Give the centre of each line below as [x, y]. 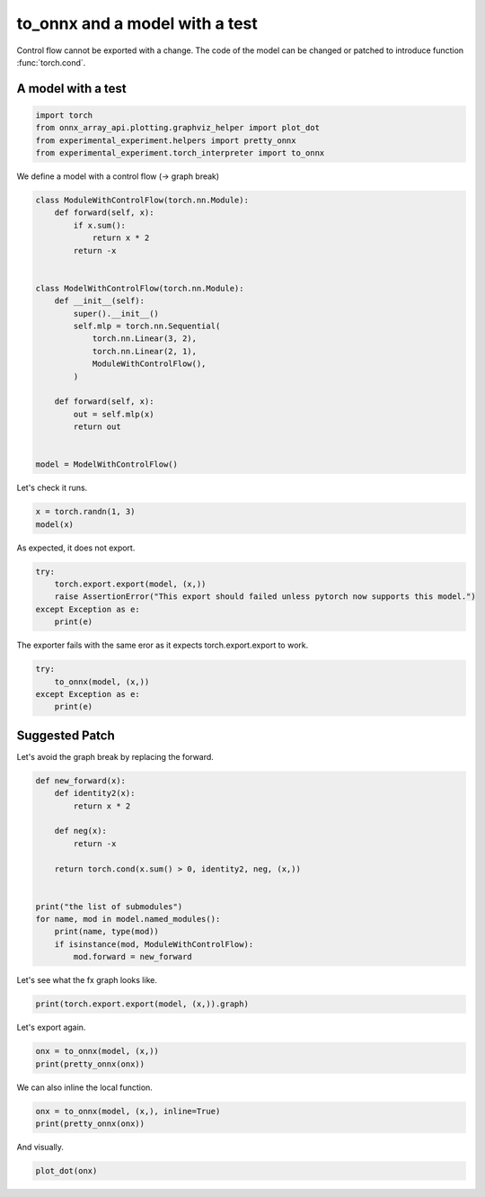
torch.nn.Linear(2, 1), [145, 351]
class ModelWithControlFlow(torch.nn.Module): [140, 288]
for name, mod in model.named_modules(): [128, 919]
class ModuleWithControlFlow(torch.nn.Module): [142, 201]
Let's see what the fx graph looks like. [87, 980]
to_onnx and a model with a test [137, 23]
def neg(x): [81, 831]
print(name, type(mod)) [106, 932]
